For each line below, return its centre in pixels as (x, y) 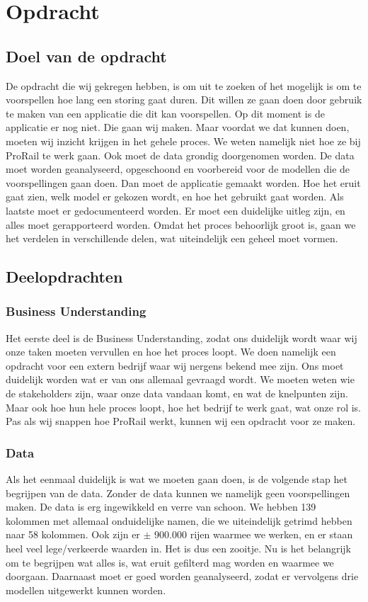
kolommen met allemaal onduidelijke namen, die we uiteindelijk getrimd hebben (179, 520)
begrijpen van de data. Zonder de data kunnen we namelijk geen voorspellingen (178, 493)
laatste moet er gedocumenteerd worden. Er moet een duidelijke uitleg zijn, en (176, 210)
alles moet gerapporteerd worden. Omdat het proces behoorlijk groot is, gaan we (181, 224)
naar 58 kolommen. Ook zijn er (73, 534)
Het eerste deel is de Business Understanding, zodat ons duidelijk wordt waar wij (182, 337)
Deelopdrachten (64, 277)
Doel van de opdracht (86, 56)
